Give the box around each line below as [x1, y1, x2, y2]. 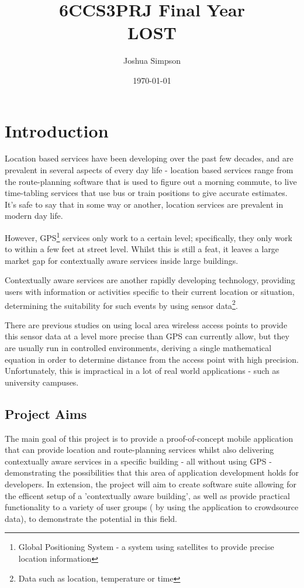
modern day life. [5, 209, 63, 222]
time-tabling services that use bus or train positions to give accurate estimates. [5, 187, 288, 199]
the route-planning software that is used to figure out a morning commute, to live [5, 175, 297, 187]
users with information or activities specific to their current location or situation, [5, 286, 295, 298]
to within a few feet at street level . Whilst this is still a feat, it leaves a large [5, 243, 279, 255]
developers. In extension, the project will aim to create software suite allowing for [5, 478, 297, 490]
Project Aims [5, 404, 87, 422]
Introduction [5, 118, 109, 142]
